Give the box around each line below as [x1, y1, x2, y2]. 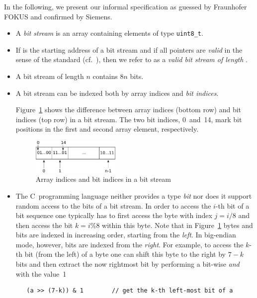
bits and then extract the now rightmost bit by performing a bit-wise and [15, 259, 240, 269]
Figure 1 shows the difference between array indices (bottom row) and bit [15, 104, 242, 115]
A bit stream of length [15, 71, 84, 81]
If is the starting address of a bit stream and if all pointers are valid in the [15, 44, 243, 55]
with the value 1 [15, 268, 67, 279]
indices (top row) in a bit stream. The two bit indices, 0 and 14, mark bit [15, 114, 242, 124]
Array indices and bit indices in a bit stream [35, 174, 171, 184]
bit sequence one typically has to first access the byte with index [15, 210, 212, 221]
